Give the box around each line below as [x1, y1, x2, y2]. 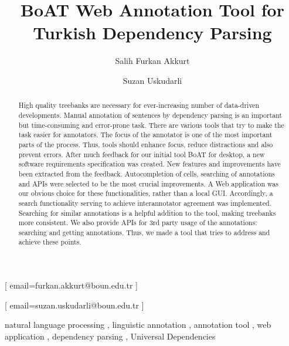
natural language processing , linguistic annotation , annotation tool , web [5, 318, 271, 331]
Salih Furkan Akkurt [115, 55, 190, 67]
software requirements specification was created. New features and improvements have [18, 159, 281, 169]
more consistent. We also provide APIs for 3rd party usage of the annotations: [18, 218, 257, 228]
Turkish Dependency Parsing [33, 21, 272, 45]
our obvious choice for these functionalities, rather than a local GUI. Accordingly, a [18, 188, 273, 198]
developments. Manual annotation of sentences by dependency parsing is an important [18, 110, 283, 120]
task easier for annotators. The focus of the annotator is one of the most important [18, 130, 273, 140]
